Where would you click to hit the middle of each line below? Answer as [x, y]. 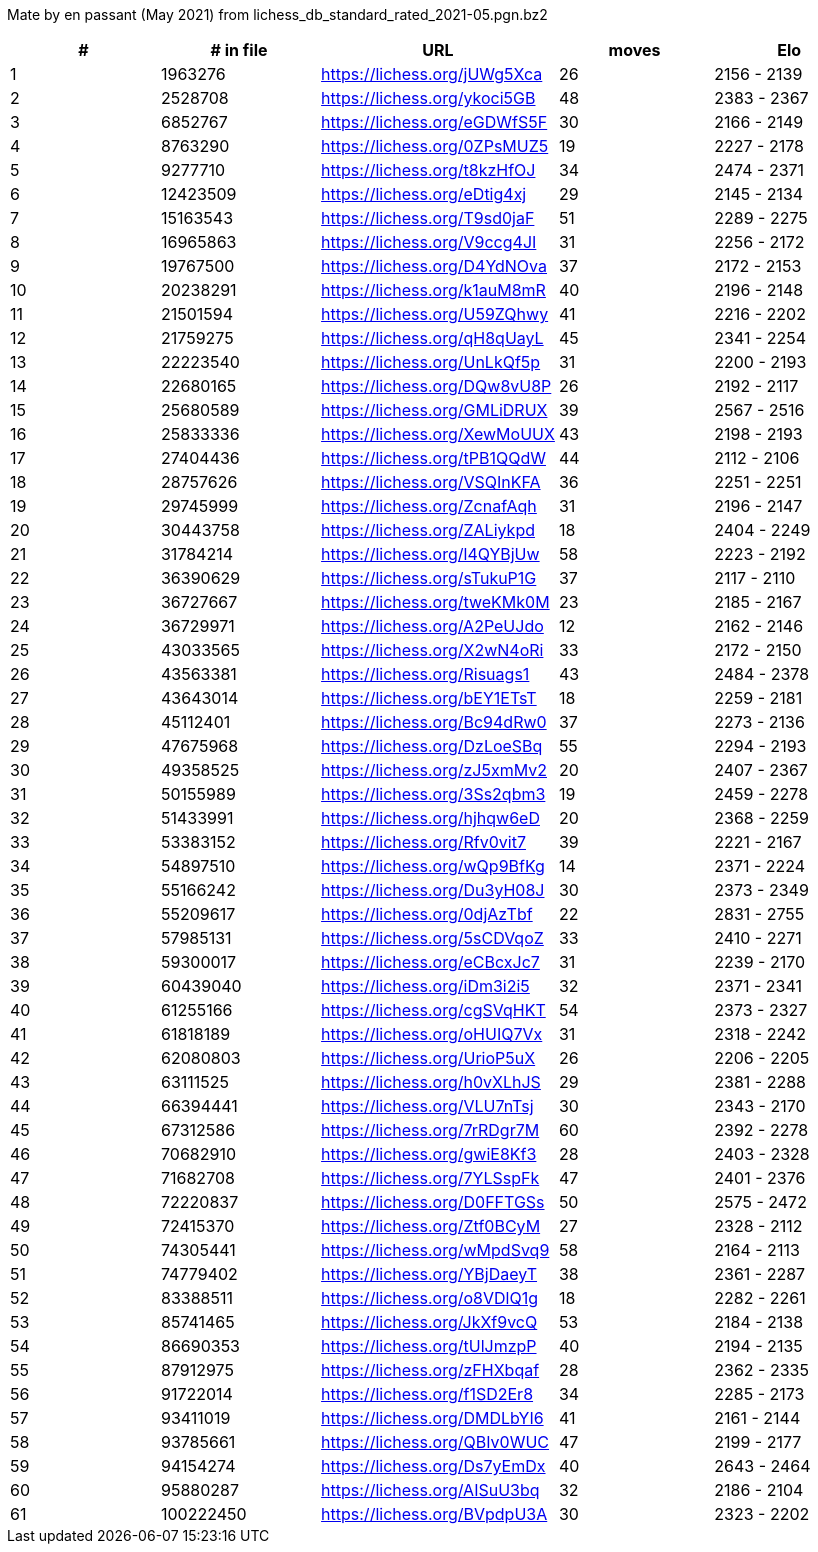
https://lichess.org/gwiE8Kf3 [429, 1154]
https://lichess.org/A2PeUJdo [432, 626]
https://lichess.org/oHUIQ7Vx [432, 1034]
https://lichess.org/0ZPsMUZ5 [435, 146]
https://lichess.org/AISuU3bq [430, 1490]
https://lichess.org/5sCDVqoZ [432, 938]
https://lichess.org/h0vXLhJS [431, 1082]
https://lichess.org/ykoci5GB [428, 98]
